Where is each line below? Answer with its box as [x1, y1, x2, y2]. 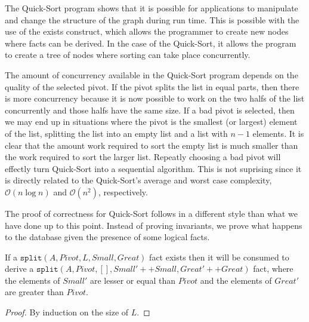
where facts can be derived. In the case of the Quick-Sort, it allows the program [5, 36, 296, 49]
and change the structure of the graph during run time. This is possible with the [5, 13, 299, 26]
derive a [5, 262, 34, 275]
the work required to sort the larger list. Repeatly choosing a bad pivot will [5, 151, 281, 163]
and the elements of [200, 274, 272, 286]
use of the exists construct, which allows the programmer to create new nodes [5, 25, 289, 38]
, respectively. [98, 185, 148, 198]
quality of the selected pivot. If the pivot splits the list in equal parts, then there [5, 80, 299, 93]
